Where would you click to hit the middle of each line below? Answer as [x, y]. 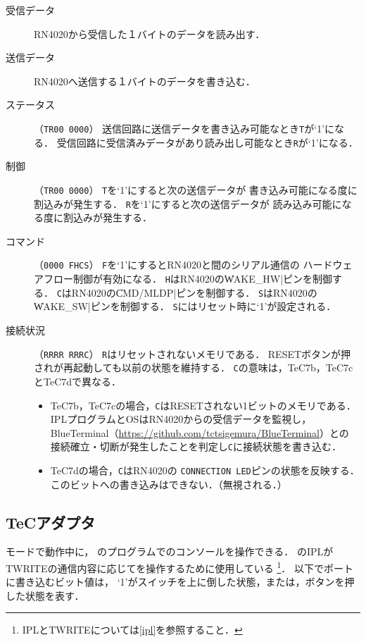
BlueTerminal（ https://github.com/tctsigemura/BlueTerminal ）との [200, 432]
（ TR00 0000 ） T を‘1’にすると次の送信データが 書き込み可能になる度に [196, 189]
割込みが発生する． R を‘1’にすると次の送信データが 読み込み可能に [188, 203]
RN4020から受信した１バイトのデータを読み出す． [150, 33]
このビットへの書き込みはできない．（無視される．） [169, 484]
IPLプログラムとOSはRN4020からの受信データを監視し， [181, 419]
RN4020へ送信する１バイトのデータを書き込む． [145, 81]
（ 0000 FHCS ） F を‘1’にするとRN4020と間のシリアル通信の [167, 265]
